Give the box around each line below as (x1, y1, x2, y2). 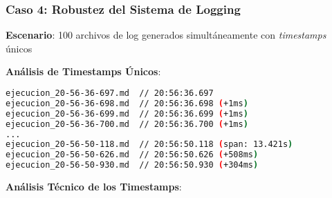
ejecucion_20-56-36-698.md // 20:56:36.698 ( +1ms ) (6, 98, 248, 108)
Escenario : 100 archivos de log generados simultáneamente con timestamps (6, 28, 326, 42)
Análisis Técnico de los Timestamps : (6, 179, 182, 193)
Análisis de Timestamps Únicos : (6, 64, 161, 79)
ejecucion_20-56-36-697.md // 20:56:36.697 (6, 88, 214, 98)
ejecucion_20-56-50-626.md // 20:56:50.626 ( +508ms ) (6, 150, 259, 160)
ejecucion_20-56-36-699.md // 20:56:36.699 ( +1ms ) (6, 108, 248, 119)
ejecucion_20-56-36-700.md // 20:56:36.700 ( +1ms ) (6, 119, 248, 129)
